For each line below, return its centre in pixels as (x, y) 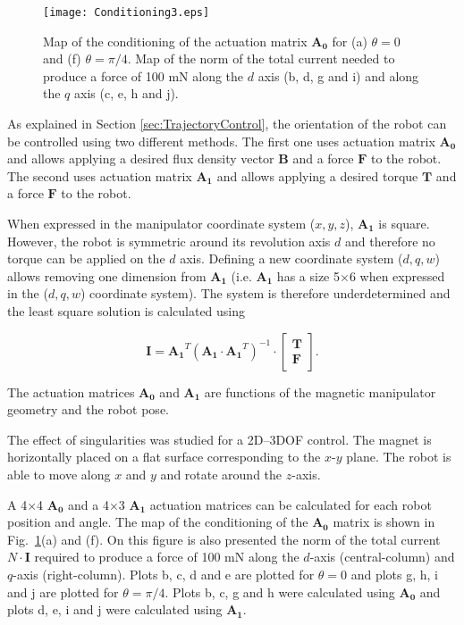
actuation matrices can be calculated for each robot (291, 504)
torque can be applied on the (86, 258)
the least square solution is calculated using (127, 310)
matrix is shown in (384, 522)
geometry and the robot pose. (88, 409)
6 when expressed (397, 275)
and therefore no (390, 241)
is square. (404, 223)
